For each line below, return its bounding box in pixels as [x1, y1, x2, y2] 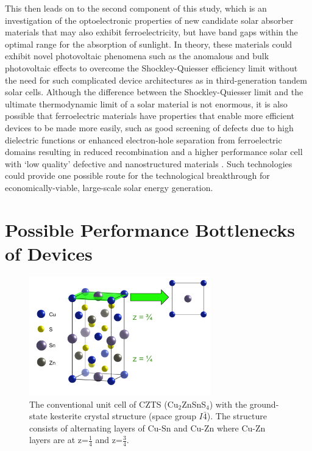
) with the [209, 397, 247, 410]
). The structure [207, 410, 267, 422]
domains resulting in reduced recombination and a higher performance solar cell [5, 145, 303, 158]
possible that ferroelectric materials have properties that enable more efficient [5, 109, 294, 122]
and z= [95, 433, 122, 446]
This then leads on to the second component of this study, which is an [5, 2, 267, 14]
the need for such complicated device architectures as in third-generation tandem [5, 73, 307, 86]
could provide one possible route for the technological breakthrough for [5, 169, 270, 182]
